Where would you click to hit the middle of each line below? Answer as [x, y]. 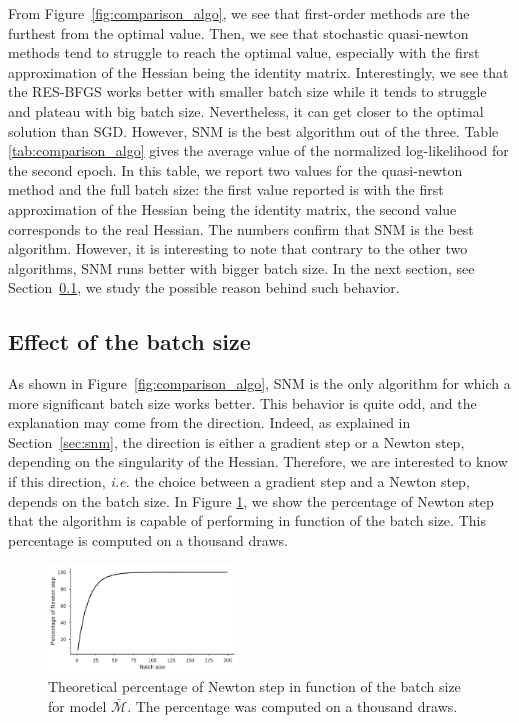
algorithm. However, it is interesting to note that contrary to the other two [238, 248]
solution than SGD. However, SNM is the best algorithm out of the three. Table [253, 130]
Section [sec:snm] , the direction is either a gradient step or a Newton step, [236, 441]
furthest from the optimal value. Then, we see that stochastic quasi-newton [238, 32]
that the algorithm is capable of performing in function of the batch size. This [247, 520]
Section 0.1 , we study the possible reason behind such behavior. [204, 287]
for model [77, 705]
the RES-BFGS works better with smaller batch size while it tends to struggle [247, 91]
